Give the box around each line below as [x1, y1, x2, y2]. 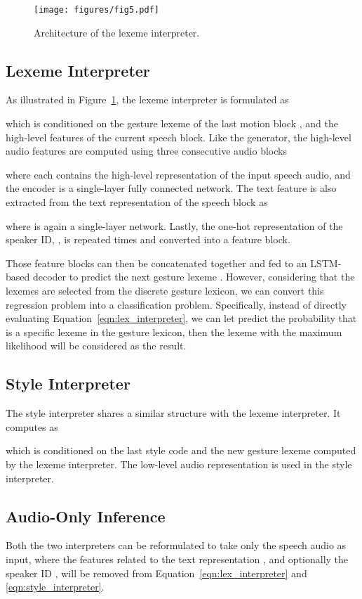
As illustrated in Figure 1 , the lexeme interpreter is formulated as [6, 92, 289, 107]
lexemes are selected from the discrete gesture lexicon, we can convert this [6, 283, 324, 297]
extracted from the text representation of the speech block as [6, 195, 268, 210]
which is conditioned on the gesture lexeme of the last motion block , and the [6, 116, 338, 131]
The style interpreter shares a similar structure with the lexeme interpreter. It [6, 406, 341, 420]
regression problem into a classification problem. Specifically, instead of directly [6, 297, 347, 311]
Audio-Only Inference [6, 505, 166, 527]
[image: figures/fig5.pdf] [34, 5, 159, 15]
